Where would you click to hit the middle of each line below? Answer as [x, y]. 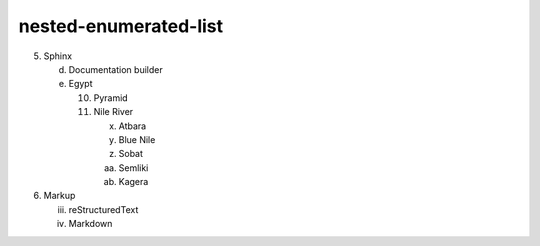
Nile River [113, 112]
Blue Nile [137, 139]
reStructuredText [103, 209]
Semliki [133, 167]
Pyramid [111, 97]
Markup [59, 196]
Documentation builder [116, 69]
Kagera [133, 182]
